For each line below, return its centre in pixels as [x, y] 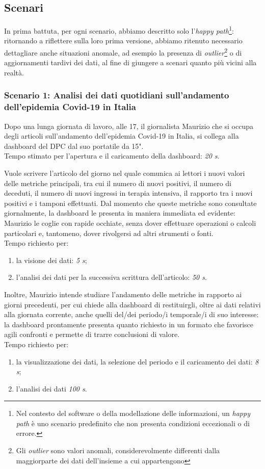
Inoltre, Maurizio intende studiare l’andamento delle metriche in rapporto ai [123, 294]
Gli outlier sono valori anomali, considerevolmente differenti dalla [118, 450]
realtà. [14, 72]
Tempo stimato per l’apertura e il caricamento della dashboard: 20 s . [112, 156]
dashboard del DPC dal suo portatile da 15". [74, 146]
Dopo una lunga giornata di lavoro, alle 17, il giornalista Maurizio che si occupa [129, 126]
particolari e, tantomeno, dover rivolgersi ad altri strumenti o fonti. [109, 233]
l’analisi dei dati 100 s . [51, 388]
